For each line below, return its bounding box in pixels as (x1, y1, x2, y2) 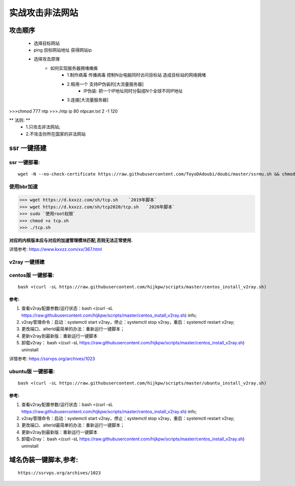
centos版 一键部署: (9, 272, 54, 278)
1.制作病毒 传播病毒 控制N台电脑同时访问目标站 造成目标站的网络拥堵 (67, 72, 206, 78)
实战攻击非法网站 (9, 7, 79, 18)
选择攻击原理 (33, 56, 60, 62)
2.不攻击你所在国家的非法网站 (26, 131, 86, 137)
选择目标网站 (33, 40, 60, 46)
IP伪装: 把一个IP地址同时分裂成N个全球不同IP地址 (84, 88, 183, 93)
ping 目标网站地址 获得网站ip (33, 47, 92, 53)
